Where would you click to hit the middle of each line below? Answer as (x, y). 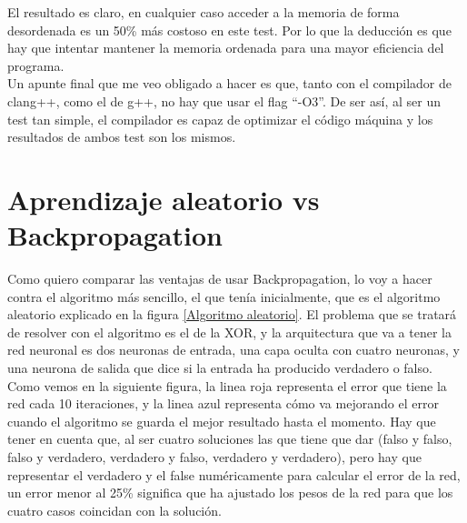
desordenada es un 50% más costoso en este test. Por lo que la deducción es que (229, 30)
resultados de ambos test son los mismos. (122, 137)
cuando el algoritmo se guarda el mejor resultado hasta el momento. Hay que (222, 421)
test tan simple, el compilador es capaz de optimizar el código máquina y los (220, 119)
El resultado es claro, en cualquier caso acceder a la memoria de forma (204, 12)
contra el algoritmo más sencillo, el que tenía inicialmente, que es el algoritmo (224, 296)
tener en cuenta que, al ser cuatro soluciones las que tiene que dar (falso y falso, (230, 439)
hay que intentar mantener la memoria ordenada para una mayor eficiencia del (226, 48)
